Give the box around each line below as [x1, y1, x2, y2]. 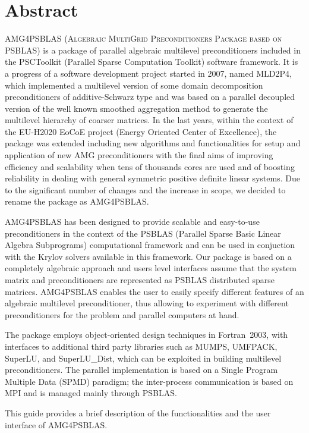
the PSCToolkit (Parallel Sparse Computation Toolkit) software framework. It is [5, 55, 298, 68]
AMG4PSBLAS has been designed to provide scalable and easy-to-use [5, 215, 260, 228]
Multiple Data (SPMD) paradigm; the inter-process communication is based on [5, 375, 294, 387]
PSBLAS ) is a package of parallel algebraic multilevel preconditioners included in [5, 43, 301, 56]
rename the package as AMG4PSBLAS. [5, 195, 149, 208]
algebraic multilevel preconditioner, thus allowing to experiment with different [5, 297, 289, 309]
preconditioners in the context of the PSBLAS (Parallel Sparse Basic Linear [5, 227, 281, 239]
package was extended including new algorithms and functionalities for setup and [5, 137, 301, 149]
